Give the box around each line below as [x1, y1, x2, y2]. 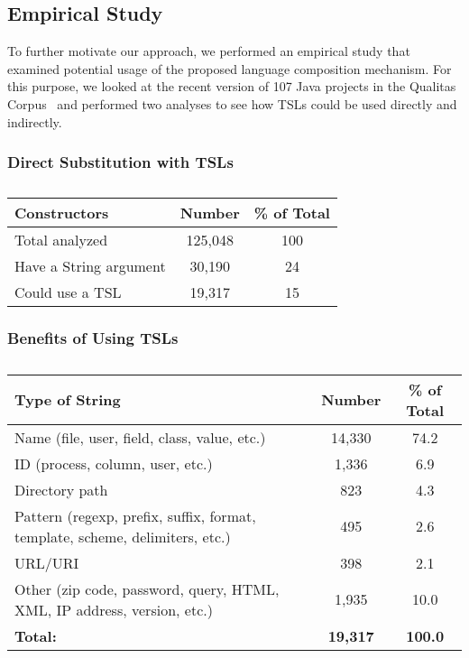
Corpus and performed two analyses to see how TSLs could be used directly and [7, 94, 457, 113]
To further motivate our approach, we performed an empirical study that [7, 42, 410, 60]
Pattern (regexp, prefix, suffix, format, [14, 505, 256, 526]
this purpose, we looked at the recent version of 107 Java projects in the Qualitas [7, 77, 456, 96]
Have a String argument [14, 255, 166, 277]
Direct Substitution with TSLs [7, 151, 234, 173]
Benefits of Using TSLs [7, 327, 179, 349]
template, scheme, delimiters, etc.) [14, 525, 231, 547]
